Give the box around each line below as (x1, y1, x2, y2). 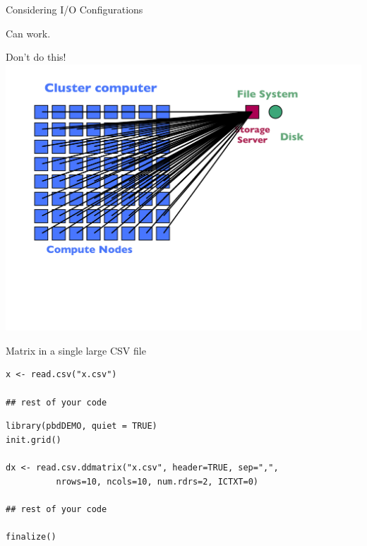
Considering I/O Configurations (6, 2, 143, 16)
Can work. (6, 25, 51, 40)
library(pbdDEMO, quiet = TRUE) (6, 421, 157, 432)
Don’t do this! (6, 49, 66, 64)
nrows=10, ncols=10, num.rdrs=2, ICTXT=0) (56, 476, 258, 487)
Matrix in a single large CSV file (6, 343, 146, 357)
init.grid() (6, 434, 61, 445)
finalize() (6, 532, 56, 542)
